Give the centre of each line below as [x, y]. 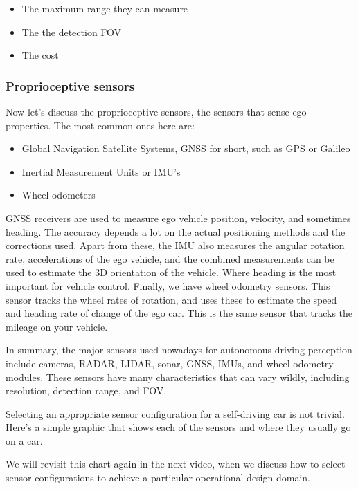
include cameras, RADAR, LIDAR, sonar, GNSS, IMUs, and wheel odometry [170, 363]
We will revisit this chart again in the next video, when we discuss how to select [176, 464]
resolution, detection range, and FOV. [86, 390]
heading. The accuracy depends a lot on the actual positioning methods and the [176, 231]
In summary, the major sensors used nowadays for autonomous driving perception [179, 350]
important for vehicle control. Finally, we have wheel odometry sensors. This [168, 285]
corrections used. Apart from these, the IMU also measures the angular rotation [175, 245]
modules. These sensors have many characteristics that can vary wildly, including [178, 377]
